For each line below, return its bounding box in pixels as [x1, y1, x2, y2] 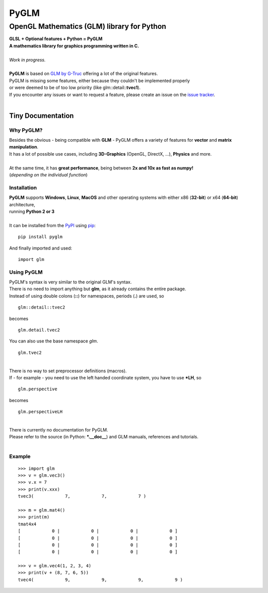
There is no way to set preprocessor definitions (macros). [9, 368, 127, 374]
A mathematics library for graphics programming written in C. [9, 43, 139, 49]
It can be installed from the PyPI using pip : [9, 222, 96, 228]
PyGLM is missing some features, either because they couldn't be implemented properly [9, 78, 190, 84]
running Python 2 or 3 [9, 208, 55, 214]
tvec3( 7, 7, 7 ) [18, 494, 146, 499]
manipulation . [9, 144, 39, 150]
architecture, [9, 201, 36, 207]
